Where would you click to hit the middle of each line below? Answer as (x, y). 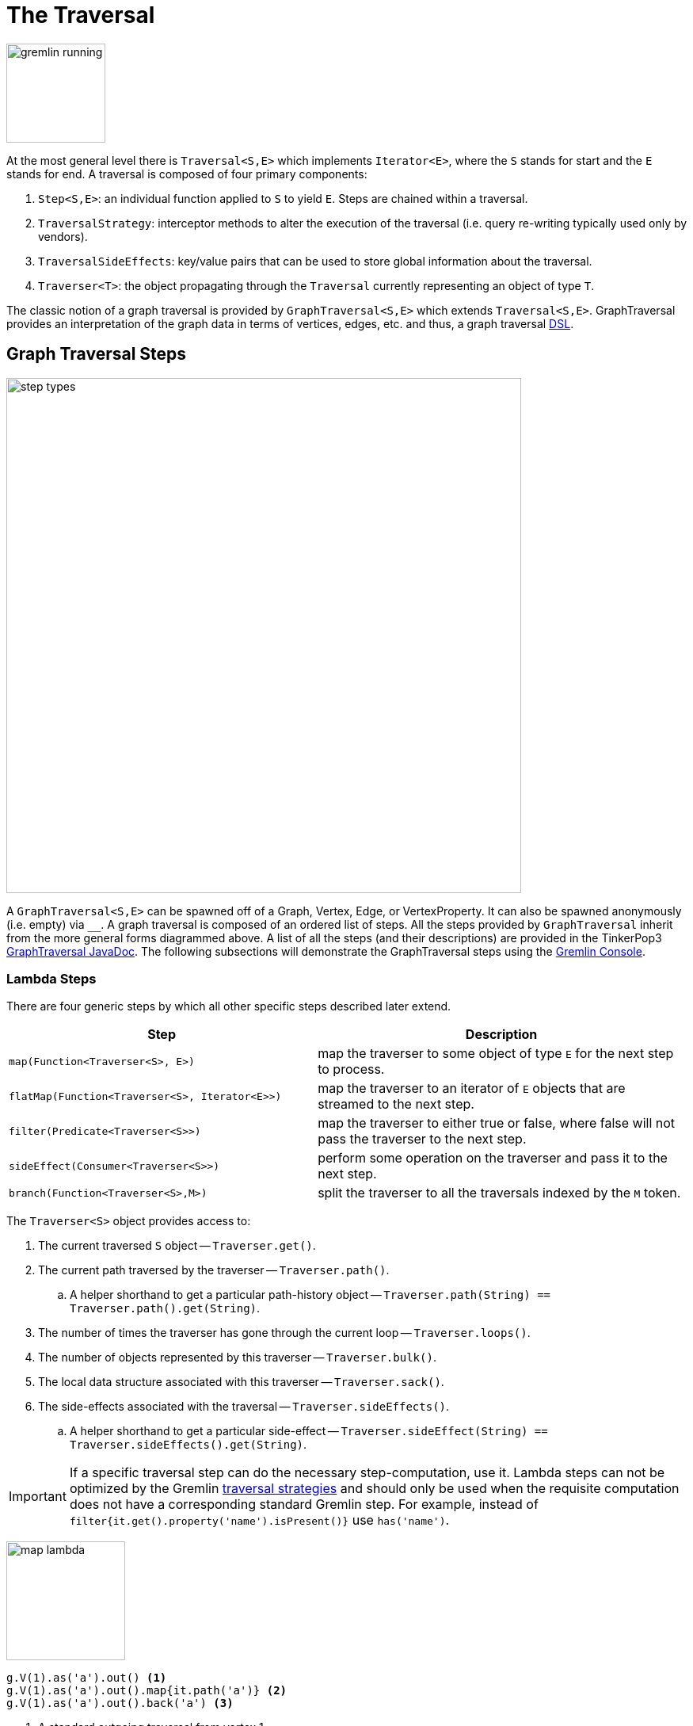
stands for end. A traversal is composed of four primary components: (187, 174)
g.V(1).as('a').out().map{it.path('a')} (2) (147, 1691)
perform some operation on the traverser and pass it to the (493, 1158)
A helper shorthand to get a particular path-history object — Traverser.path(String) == (310, 1295)
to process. (351, 1069)
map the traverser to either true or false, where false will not (497, 1123)
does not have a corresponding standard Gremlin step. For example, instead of (304, 1505)
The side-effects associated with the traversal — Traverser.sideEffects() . (244, 1407)
